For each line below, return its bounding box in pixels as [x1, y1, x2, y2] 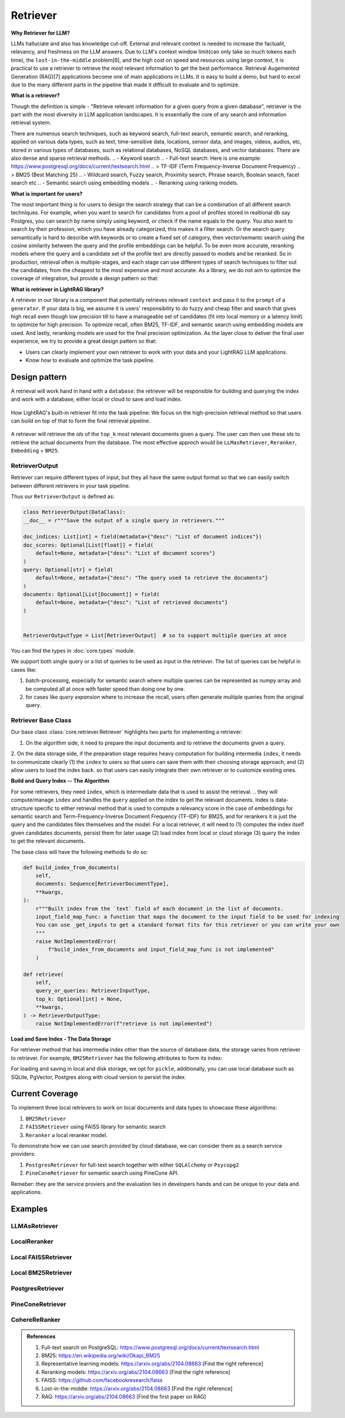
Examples [11, 1204, 48, 1213]
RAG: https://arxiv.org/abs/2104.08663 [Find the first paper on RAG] [41, 1393, 206, 1400]
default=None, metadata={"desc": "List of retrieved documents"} [35, 599, 228, 606]
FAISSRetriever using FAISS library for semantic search [25, 1123, 166, 1131]
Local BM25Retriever [11, 1269, 73, 1277]
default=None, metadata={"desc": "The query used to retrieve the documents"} [35, 575, 269, 581]
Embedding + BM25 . [11, 447, 59, 454]
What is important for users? [11, 190, 83, 197]
